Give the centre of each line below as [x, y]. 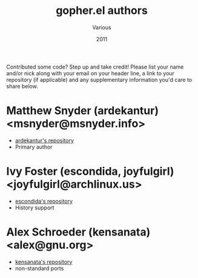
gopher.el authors [102, 11]
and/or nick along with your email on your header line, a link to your [90, 73]
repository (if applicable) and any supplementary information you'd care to [99, 80]
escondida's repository [44, 201]
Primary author [34, 147]
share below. [22, 86]
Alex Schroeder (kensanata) [78, 232]
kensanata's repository [44, 262]
